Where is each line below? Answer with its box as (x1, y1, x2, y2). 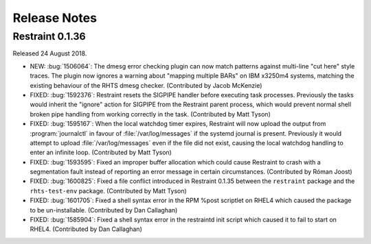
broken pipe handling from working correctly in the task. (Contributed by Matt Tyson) (30, 110, 271, 118)
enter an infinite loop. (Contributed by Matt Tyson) (30, 148, 172, 157)
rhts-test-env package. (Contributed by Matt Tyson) (30, 186, 187, 195)
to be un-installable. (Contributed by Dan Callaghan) (30, 206, 178, 214)
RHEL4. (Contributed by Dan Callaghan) (30, 225, 142, 233)
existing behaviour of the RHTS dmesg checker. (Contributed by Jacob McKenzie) (30, 81, 262, 89)
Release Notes (12, 10, 98, 25)
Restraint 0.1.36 (12, 30, 86, 42)
